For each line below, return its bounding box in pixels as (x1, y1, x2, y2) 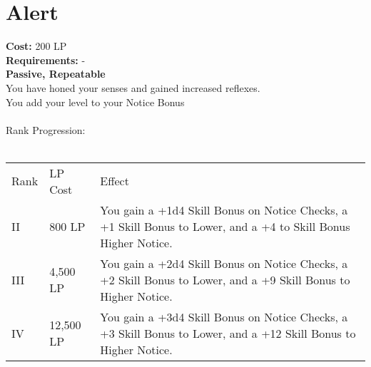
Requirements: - (6, 52, 86, 67)
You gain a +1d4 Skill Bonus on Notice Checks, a (100, 201, 348, 218)
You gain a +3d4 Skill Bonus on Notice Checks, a (100, 308, 348, 325)
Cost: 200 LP (6, 38, 67, 53)
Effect (100, 172, 129, 190)
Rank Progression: (6, 122, 86, 137)
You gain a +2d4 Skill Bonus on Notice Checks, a (100, 254, 348, 272)
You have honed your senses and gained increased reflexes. (6, 80, 260, 95)
